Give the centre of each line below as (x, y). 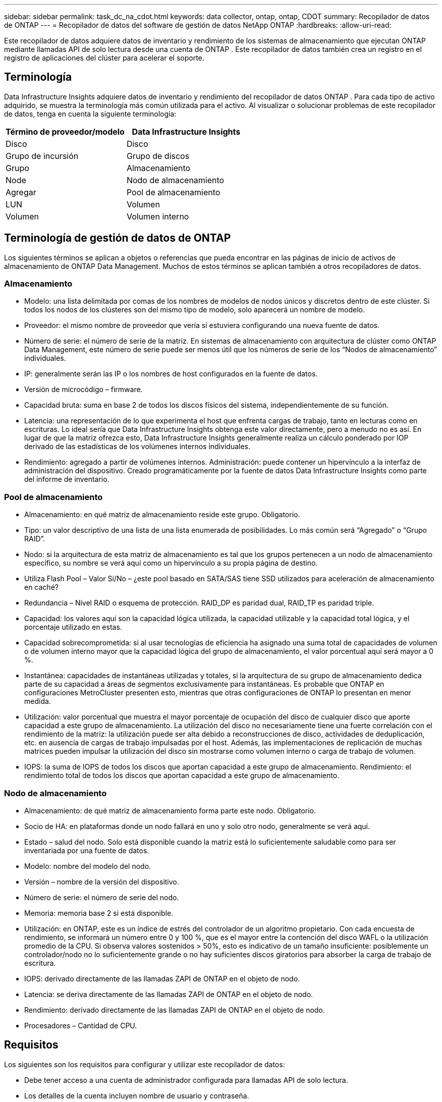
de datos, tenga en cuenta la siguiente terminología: (90, 114)
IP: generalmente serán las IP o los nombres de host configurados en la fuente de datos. (171, 374)
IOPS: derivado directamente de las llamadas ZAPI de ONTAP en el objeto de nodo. (162, 978)
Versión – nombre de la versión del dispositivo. (102, 881)
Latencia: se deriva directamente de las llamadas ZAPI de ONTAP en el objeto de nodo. (169, 994)
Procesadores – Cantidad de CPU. (81, 1025)
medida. (38, 701)
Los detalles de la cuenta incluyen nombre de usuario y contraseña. (137, 1095)
